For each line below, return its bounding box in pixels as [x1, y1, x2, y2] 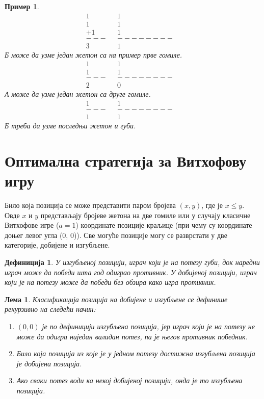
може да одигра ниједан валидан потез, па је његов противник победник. [16, 331, 248, 341]
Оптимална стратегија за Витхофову [5, 150, 247, 171]
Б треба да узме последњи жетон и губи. [5, 120, 136, 131]
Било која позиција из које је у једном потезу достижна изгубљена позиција [16, 348, 255, 359]
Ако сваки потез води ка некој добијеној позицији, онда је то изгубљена [16, 375, 243, 386]
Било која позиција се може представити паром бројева [5, 200, 176, 210]
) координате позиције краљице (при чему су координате [75, 220, 252, 230]
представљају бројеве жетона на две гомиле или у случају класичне [40, 209, 251, 220]
